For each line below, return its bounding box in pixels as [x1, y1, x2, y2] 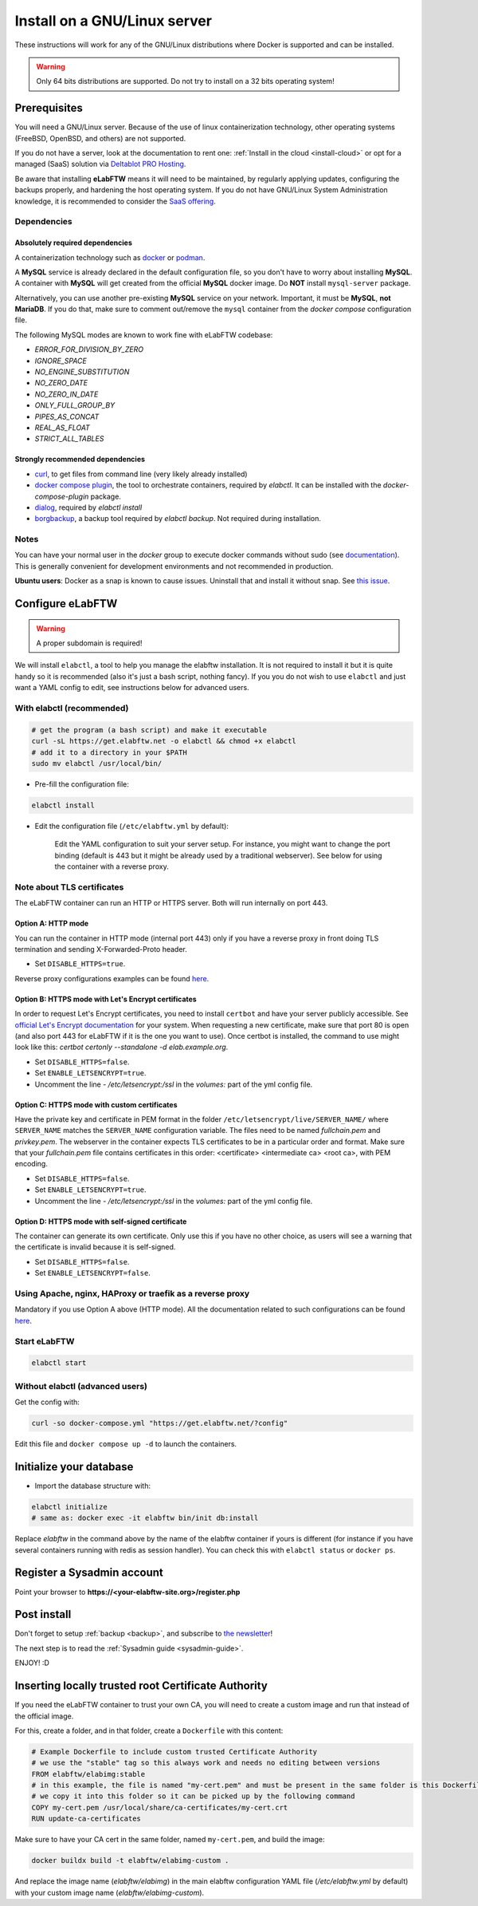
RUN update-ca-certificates [31, 1814, 141, 1823]
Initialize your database [14, 1460, 134, 1474]
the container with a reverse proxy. [54, 862, 169, 871]
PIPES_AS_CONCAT [34, 412, 100, 421]
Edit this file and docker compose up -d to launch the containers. [14, 1438, 237, 1448]
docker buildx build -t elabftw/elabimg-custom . [31, 1856, 229, 1865]
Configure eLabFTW [14, 597, 118, 610]
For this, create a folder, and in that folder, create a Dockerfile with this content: [14, 1726, 284, 1735]
